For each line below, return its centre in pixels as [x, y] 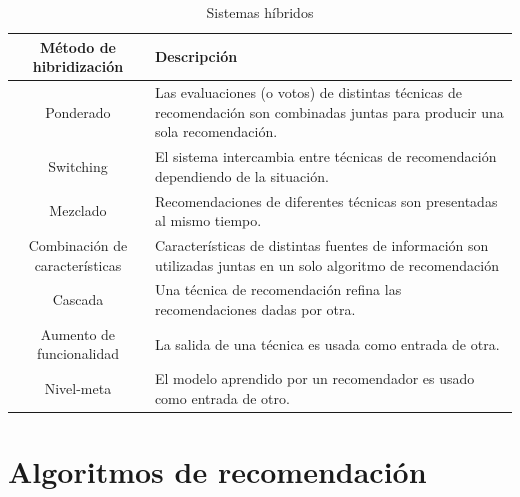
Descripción [196, 56]
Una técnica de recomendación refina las [278, 289]
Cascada [78, 299]
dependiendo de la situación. [241, 175]
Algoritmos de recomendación [217, 471]
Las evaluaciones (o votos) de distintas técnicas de [308, 92]
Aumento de [78, 333]
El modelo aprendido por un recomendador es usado [314, 378]
